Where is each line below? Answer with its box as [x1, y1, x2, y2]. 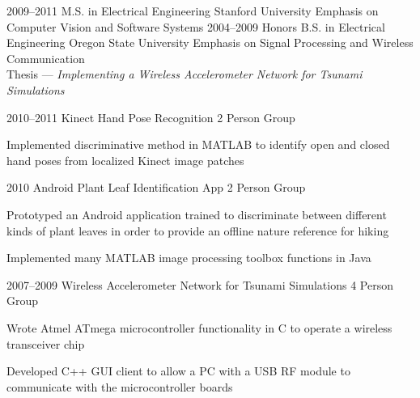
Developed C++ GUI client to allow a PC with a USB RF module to [6, 362, 350, 379]
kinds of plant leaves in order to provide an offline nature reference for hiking [6, 222, 389, 239]
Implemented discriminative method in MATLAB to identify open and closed [6, 136, 390, 153]
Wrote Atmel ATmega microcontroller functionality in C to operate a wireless [6, 319, 392, 336]
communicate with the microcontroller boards [6, 378, 233, 395]
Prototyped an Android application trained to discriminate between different [6, 205, 387, 222]
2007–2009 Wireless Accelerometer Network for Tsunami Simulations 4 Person [6, 276, 393, 293]
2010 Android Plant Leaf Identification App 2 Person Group [6, 179, 306, 196]
